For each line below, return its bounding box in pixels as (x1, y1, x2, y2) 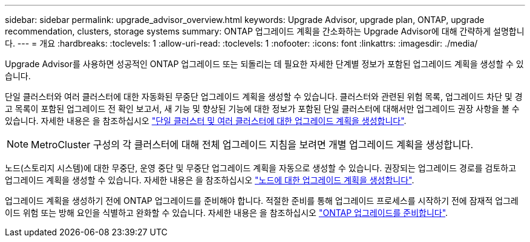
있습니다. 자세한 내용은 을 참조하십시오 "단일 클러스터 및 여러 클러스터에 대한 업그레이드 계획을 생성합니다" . (5, 116, 407, 126)
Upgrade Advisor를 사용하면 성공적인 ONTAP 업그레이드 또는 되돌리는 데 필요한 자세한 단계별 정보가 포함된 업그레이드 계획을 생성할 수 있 (5, 59, 524, 69)
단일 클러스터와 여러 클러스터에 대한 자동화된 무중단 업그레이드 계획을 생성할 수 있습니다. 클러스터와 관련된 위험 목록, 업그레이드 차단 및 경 (5, 91, 523, 102)
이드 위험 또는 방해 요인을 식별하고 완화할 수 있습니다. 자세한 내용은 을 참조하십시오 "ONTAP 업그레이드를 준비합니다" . (5, 208, 448, 218)
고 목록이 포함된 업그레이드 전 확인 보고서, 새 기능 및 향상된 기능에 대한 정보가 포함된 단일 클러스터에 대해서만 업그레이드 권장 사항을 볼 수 (5, 103, 520, 114)
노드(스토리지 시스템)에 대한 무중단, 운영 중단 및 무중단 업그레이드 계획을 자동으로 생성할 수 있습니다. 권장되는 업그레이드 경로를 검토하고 (5, 163, 517, 173)
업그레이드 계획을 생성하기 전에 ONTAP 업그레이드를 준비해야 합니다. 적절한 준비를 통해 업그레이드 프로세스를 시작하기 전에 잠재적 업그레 (5, 195, 519, 206)
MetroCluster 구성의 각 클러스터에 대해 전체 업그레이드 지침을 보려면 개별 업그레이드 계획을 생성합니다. (31, 139, 474, 151)
